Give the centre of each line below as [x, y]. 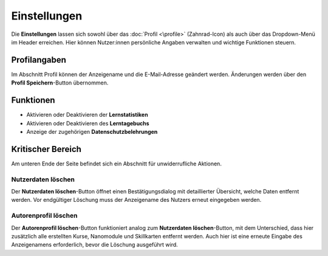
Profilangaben [39, 60]
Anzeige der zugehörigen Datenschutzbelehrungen [92, 131]
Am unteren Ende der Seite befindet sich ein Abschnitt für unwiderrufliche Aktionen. [116, 164]
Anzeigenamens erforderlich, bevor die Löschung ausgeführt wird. [95, 245]
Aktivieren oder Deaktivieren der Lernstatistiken [87, 115]
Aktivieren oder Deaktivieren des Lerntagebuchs [88, 123]
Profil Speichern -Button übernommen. [60, 83]
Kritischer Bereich [46, 149]
